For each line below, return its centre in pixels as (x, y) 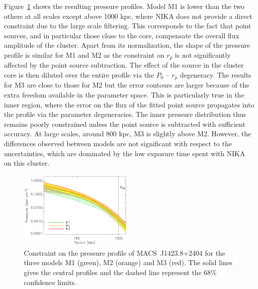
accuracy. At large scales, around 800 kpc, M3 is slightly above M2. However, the (128, 134)
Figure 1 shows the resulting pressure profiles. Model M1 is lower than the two (124, 6)
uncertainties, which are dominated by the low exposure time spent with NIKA (125, 153)
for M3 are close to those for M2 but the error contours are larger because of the (127, 85)
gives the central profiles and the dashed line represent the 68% (120, 272)
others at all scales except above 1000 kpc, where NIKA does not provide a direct (128, 16)
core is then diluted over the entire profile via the (79, 75)
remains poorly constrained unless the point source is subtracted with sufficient (125, 124)
